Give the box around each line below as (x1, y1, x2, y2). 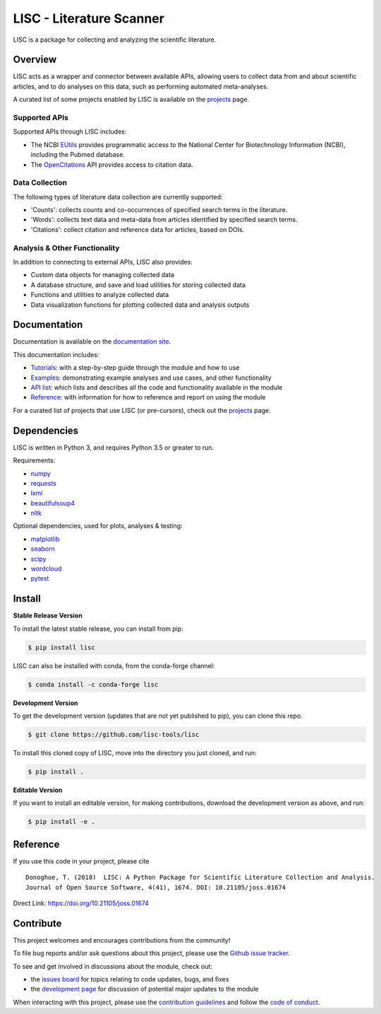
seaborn (30, 544, 56, 553)
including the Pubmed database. (30, 151, 125, 159)
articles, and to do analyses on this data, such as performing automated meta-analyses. (13, 82, 269, 91)
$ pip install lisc (28, 643, 95, 651)
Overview (13, 54, 57, 66)
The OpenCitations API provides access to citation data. (30, 160, 193, 169)
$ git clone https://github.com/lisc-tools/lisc (28, 730, 200, 739)
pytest (30, 574, 49, 583)
